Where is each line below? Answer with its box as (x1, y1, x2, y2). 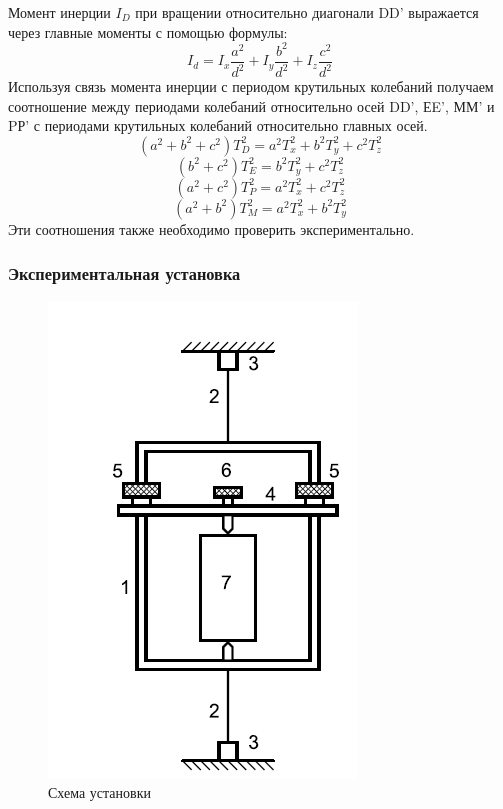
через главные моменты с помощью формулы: (8, 21, 288, 42)
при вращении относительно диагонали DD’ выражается (135, 2, 479, 22)
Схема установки (48, 782, 151, 803)
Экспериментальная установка (8, 261, 241, 286)
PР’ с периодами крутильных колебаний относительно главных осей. (8, 115, 428, 136)
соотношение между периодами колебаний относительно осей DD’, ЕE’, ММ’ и (8, 95, 495, 116)
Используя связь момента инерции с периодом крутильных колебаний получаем (8, 76, 494, 97)
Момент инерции (8, 2, 111, 22)
